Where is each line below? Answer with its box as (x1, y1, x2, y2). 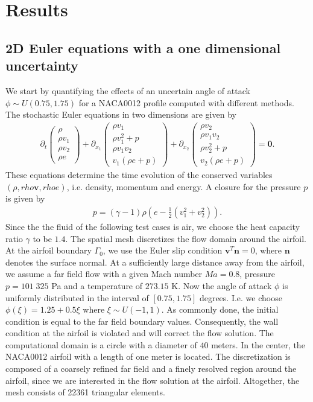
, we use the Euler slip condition (103, 244, 223, 257)
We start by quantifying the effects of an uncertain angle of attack (5, 84, 250, 97)
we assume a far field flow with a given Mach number (5, 267, 203, 280)
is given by (5, 192, 45, 205)
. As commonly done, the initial (161, 303, 279, 316)
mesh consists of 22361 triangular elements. (5, 386, 165, 398)
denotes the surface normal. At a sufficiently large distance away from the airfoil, (5, 255, 305, 268)
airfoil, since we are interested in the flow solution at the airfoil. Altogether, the (5, 374, 300, 386)
